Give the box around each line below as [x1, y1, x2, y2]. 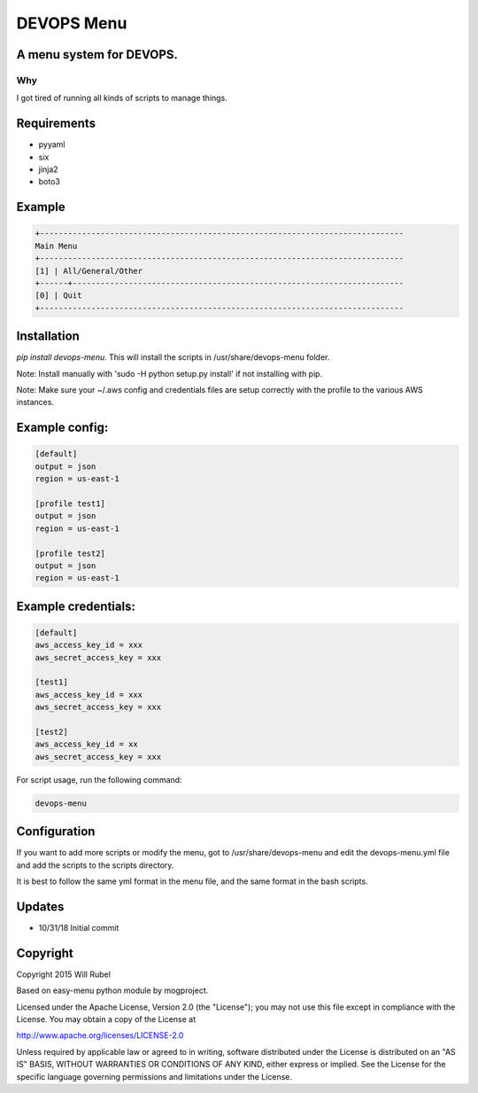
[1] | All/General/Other [35, 266, 143, 276]
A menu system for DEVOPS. [16, 47, 179, 62]
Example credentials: [16, 598, 136, 613]
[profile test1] [35, 498, 106, 509]
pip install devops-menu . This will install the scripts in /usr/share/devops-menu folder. [16, 352, 330, 363]
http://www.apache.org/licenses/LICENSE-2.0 [16, 1030, 184, 1041]
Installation [16, 329, 80, 344]
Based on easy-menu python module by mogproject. [16, 985, 209, 996]
